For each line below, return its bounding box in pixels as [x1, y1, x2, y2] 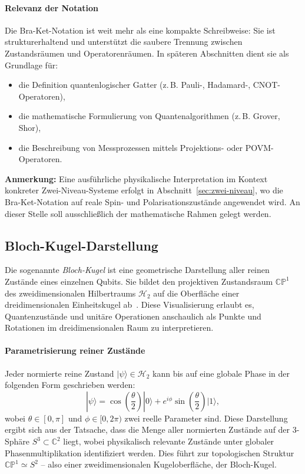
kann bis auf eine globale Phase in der [152, 367, 290, 379]
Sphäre [5, 435, 30, 447]
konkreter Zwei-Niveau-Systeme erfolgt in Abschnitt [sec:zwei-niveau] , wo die [5, 184, 283, 196]
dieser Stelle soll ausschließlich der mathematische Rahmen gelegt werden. [5, 207, 271, 219]
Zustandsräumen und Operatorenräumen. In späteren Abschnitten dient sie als [5, 47, 289, 59]
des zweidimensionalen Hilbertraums [5, 287, 136, 299]
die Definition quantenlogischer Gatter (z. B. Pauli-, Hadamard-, [18, 78, 251, 91]
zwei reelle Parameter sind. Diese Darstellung [124, 412, 288, 424]
